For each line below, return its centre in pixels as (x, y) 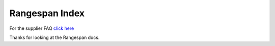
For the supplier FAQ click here (42, 28)
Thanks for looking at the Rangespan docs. (54, 37)
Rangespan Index (47, 13)
